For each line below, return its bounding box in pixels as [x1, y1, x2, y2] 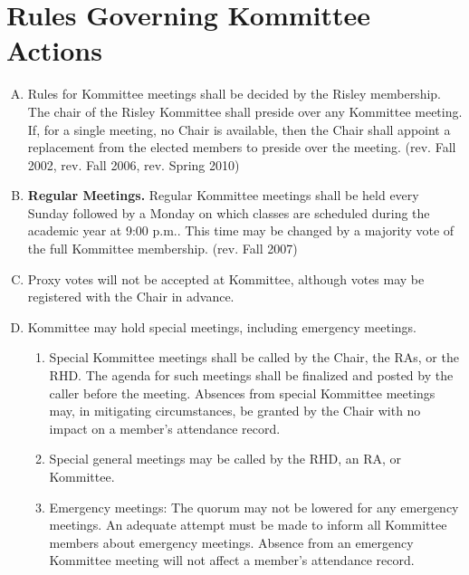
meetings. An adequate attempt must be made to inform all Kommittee [49, 515, 447, 534]
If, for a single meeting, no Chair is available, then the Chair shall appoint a [27, 120, 451, 139]
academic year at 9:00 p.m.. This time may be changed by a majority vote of [27, 221, 455, 240]
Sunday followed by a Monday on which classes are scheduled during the [27, 203, 430, 222]
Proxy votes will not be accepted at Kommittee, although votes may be [27, 269, 425, 288]
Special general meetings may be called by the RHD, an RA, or [49, 449, 402, 468]
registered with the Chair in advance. [27, 287, 234, 306]
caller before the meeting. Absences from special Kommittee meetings [49, 383, 435, 402]
